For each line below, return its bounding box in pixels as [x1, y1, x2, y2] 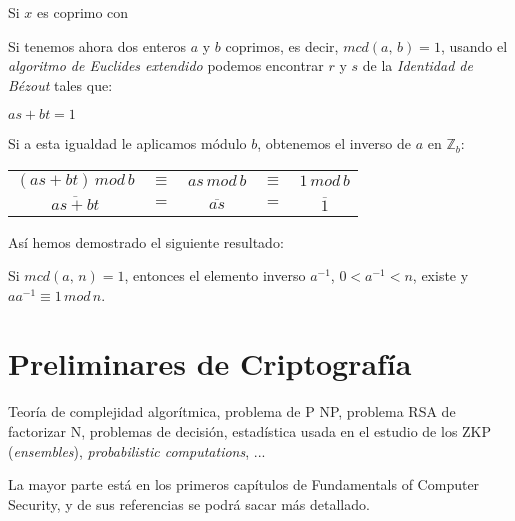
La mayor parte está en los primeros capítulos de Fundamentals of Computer [8, 474, 480, 495]
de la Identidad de [362, 55, 473, 76]
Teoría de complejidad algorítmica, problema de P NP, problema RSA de [8, 401, 456, 422]
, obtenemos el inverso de [257, 133, 412, 154]
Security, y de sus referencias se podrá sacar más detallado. [8, 493, 370, 514]
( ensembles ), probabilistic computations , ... [8, 440, 266, 461]
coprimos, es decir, [225, 35, 339, 56]
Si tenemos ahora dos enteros [8, 35, 187, 56]
